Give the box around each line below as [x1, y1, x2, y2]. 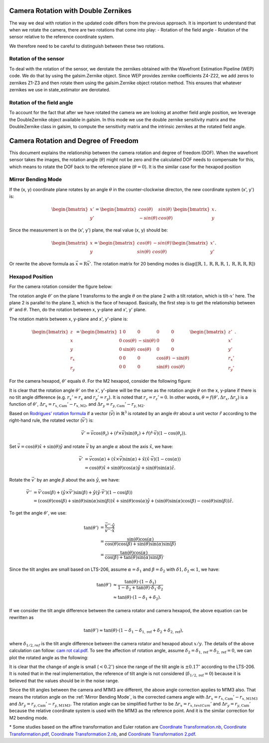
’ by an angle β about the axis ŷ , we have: [34, 477, 120, 483]
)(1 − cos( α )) [153, 456, 181, 462]
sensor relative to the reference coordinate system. [9, 34, 115, 40]
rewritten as [9, 614, 34, 621]
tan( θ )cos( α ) [120, 549, 148, 555]
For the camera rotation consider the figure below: [9, 283, 113, 289]
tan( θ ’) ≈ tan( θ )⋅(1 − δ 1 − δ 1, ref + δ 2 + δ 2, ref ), [83, 628, 184, 635]
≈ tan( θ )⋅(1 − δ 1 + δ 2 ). [113, 594, 161, 601]
